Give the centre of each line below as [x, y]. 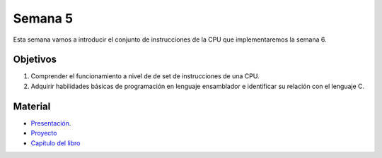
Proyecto [44, 133]
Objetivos [35, 60]
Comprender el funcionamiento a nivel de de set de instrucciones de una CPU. [145, 76]
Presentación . [51, 123]
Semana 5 [43, 18]
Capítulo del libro [56, 143]
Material [32, 106]
